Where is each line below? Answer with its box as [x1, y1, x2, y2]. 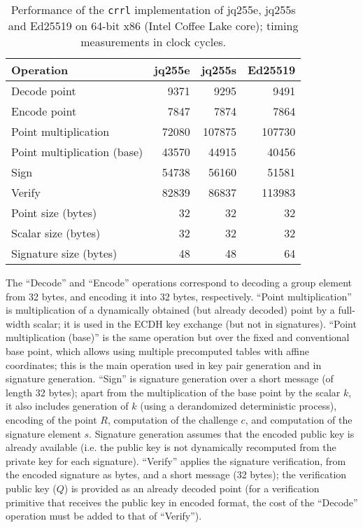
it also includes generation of [6, 398, 129, 413]
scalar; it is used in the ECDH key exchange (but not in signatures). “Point [33, 316, 357, 331]
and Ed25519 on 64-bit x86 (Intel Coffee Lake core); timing [8, 18, 299, 34]
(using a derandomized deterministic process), [140, 398, 337, 413]
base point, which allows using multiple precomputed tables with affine [6, 343, 309, 358]
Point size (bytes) [11, 204, 97, 221]
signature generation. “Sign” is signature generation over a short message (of [6, 371, 334, 386]
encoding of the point [6, 412, 97, 426]
